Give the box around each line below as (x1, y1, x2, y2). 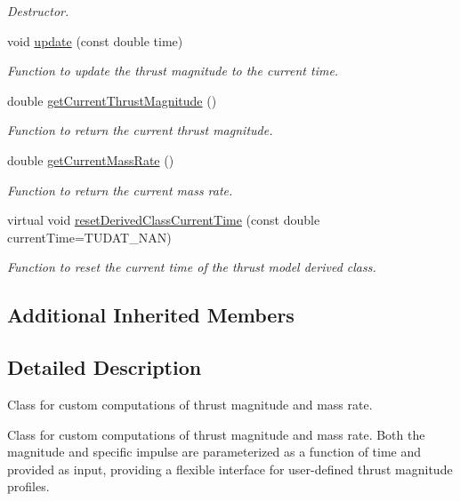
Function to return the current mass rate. (7, 180, 233, 199)
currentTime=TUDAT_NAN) (7, 227, 172, 246)
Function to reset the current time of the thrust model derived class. (7, 258, 376, 276)
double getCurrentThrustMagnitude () (7, 91, 217, 109)
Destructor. (7, 2, 69, 20)
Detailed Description (7, 354, 202, 381)
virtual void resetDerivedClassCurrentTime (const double (7, 211, 320, 229)
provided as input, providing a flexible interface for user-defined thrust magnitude (7, 459, 453, 478)
